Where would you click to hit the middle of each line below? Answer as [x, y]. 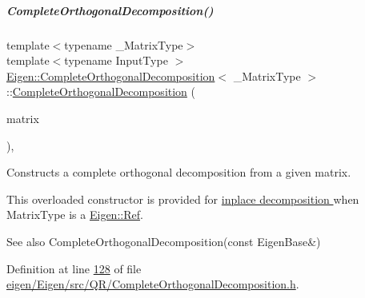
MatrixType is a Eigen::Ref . [75, 215]
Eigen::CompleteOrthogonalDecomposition [111, 75]
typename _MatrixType [124, 44]
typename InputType [116, 60]
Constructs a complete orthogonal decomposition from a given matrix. [179, 172]
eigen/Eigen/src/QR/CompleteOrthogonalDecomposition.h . [153, 284]
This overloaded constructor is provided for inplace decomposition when [183, 199]
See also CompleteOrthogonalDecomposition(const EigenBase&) [164, 241]
